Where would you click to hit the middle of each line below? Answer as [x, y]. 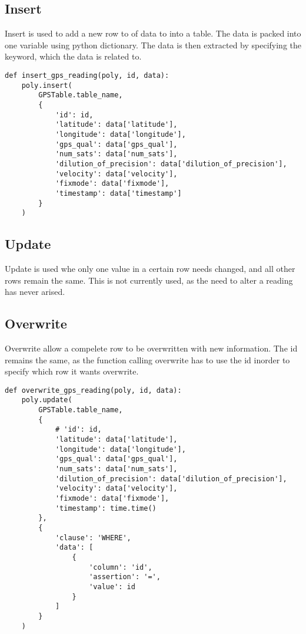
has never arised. [35, 292]
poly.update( [47, 400]
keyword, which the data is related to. [73, 56]
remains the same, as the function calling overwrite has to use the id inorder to [147, 359]
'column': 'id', [121, 567]
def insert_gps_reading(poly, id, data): [87, 75]
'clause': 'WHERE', [93, 538]
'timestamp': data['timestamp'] [118, 193]
